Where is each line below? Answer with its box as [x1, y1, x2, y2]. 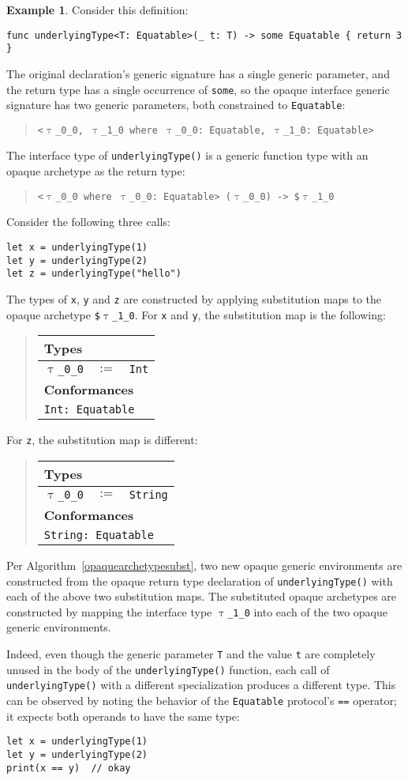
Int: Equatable [43, 403, 135, 416]
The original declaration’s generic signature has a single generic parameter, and [6, 65, 390, 81]
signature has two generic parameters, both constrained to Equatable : [6, 96, 346, 113]
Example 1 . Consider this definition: [6, 2, 189, 17]
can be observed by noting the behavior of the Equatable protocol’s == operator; [6, 691, 397, 708]
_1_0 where [101, 124, 158, 136]
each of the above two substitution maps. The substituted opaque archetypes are [6, 588, 397, 605]
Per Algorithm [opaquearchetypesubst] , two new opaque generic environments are [6, 556, 402, 573]
